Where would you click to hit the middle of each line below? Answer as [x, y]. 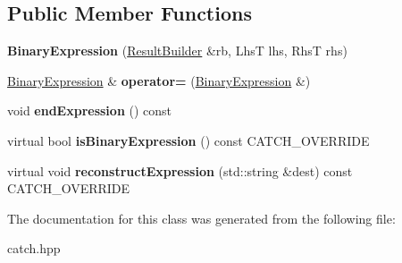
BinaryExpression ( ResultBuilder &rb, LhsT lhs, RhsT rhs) [177, 51]
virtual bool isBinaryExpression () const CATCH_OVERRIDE [188, 140]
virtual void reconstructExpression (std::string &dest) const [180, 170]
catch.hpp [34, 248]
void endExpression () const [90, 110]
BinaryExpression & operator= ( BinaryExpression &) [159, 80]
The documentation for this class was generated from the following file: [201, 218]
